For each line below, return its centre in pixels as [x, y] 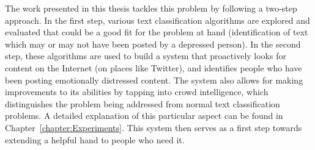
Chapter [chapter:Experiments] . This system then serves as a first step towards [154, 127]
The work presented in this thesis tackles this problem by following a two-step [151, 8]
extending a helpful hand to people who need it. [95, 139]
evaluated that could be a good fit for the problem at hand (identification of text [157, 32]
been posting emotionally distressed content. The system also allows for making [154, 80]
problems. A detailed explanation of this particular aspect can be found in [144, 116]
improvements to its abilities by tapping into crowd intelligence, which [137, 92]
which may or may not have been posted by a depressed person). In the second [153, 44]
